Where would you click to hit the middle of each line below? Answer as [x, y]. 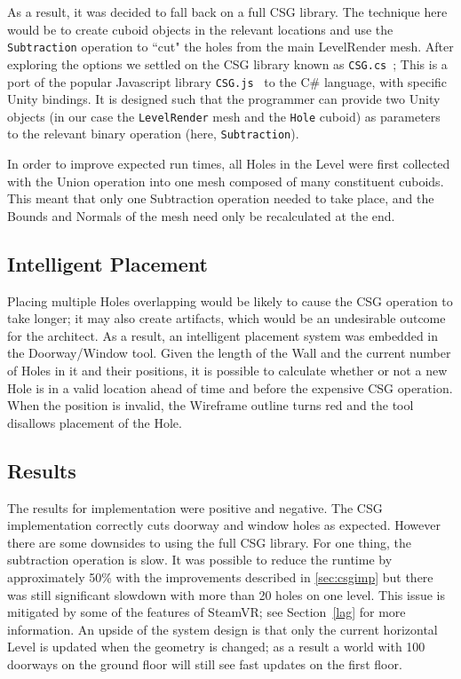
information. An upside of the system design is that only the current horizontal [223, 629]
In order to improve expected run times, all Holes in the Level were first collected [229, 164]
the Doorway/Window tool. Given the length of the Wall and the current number [229, 353]
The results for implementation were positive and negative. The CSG [195, 507]
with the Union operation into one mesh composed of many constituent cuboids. [226, 181]
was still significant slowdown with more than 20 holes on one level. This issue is [227, 594]
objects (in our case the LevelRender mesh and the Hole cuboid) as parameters [224, 116]
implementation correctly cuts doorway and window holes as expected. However [224, 525]
